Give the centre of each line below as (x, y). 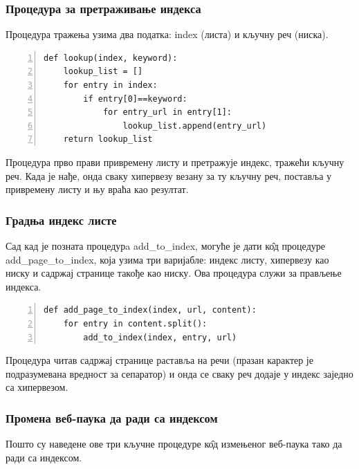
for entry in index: (110, 85)
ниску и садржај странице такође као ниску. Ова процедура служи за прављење (174, 273)
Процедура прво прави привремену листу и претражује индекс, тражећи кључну (175, 162)
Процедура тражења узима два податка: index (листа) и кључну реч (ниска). (167, 34)
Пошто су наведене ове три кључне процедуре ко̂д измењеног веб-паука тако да (174, 444)
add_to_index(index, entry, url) (160, 337)
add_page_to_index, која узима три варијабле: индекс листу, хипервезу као (167, 259)
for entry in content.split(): (135, 323)
